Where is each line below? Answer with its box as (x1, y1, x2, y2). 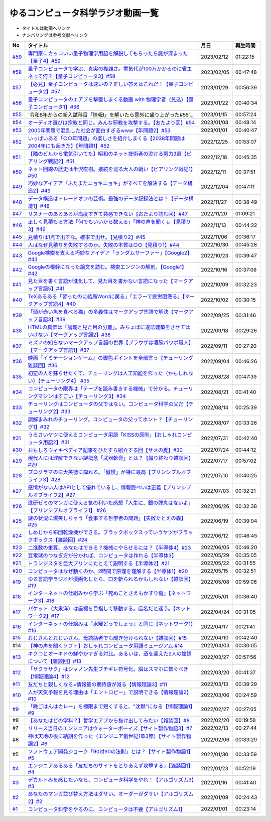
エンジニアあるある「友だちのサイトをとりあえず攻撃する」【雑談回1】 (28, 762, 193, 769)
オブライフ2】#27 (33, 492, 75, 499)
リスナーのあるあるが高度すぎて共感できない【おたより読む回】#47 (28, 211, 188, 218)
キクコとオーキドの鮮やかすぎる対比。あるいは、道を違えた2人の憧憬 (28, 650, 192, 657)
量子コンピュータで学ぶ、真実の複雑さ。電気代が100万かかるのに (28, 65, 182, 72)
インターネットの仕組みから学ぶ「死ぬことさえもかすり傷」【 (28, 590, 172, 597)
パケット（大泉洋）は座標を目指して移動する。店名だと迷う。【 (28, 605, 176, 612)
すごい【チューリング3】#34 (58, 393, 126, 400)
